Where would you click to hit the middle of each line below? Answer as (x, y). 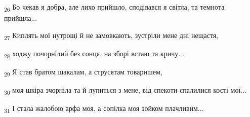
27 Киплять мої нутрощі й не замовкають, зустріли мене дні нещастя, (111, 35)
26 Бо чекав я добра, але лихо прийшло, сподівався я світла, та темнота (114, 7)
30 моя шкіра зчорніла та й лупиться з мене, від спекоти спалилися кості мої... (125, 90)
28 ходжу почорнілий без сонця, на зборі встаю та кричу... (94, 54)
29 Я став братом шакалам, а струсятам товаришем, (83, 72)
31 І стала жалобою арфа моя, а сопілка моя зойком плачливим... (104, 109)
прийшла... (21, 18)
